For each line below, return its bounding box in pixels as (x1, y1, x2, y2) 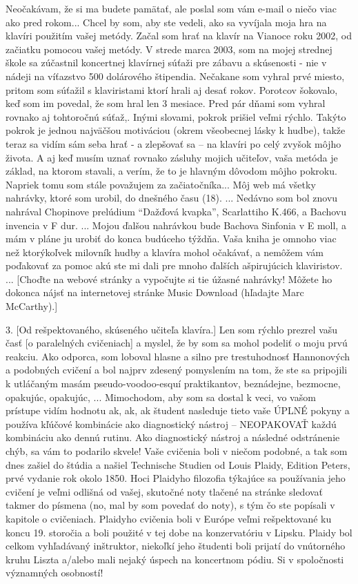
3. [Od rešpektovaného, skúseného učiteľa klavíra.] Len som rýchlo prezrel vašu (6, 322, 338, 336)
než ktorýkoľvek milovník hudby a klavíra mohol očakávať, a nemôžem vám (6, 244, 324, 259)
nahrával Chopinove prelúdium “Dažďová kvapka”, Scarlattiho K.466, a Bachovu (6, 204, 347, 218)
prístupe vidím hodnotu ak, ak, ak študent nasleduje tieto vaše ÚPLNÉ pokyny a (6, 403, 350, 418)
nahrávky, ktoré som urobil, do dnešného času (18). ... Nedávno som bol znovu (6, 191, 338, 205)
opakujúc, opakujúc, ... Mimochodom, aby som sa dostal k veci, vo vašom (6, 389, 316, 404)
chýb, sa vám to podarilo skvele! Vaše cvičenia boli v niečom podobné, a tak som (6, 444, 348, 458)
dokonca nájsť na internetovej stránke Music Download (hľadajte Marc (6, 285, 304, 300)
